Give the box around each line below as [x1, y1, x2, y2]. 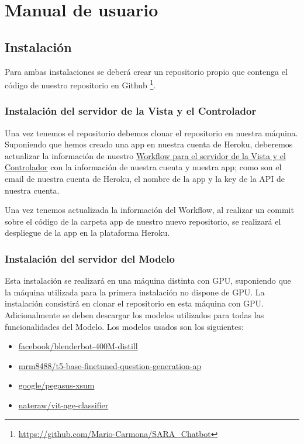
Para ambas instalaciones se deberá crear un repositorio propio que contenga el [5, 65, 288, 77]
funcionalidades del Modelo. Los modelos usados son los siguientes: [5, 320, 244, 332]
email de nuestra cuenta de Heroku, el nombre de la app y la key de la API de [5, 173, 285, 185]
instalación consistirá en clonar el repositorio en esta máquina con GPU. [5, 297, 264, 309]
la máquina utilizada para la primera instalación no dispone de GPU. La [5, 285, 265, 298]
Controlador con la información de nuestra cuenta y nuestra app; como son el [5, 161, 282, 173]
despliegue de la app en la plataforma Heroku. [5, 226, 170, 239]
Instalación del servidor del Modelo [5, 251, 175, 266]
